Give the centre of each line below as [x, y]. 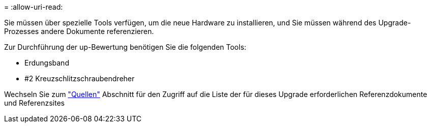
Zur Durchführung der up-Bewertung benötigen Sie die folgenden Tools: [125, 47]
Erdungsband [47, 63]
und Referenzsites [34, 103]
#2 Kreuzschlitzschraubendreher [80, 78]
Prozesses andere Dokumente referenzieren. [79, 31]
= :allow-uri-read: [34, 7]
